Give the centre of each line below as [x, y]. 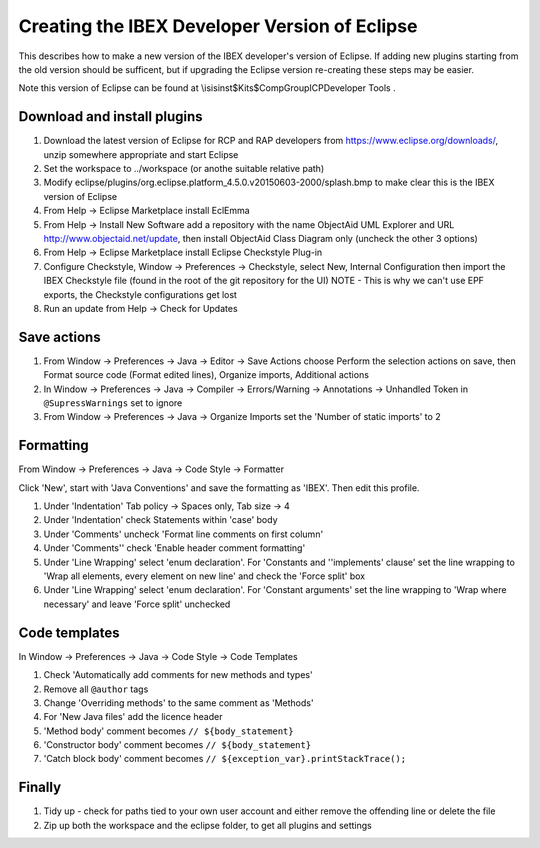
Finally [40, 787]
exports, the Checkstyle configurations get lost [140, 294]
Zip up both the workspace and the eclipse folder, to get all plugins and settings [207, 825]
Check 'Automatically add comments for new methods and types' [178, 675]
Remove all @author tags [96, 689]
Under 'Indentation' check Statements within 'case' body [161, 520]
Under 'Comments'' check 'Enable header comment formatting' [174, 548]
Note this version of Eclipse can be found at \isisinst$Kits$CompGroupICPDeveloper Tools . [207, 88]
